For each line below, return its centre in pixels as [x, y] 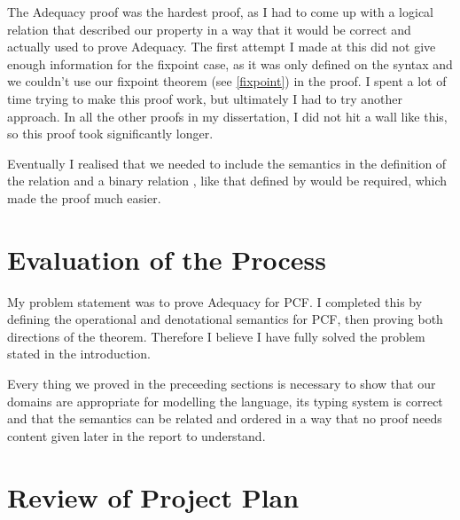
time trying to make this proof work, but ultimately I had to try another [205, 98]
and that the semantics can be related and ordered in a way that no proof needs [225, 418]
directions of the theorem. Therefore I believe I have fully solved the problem [216, 336]
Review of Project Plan [153, 496]
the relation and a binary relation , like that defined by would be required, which [227, 181]
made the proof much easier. [84, 197]
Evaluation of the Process [167, 259]
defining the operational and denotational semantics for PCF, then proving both [225, 319]
